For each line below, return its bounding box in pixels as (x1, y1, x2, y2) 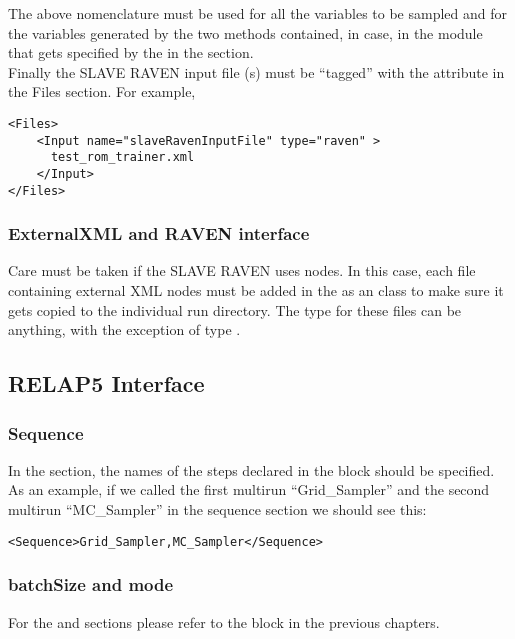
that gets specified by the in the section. (8, 42, 254, 63)
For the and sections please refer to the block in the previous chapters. (8, 611, 440, 632)
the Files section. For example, (8, 81, 196, 102)
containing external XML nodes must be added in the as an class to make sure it (8, 280, 504, 301)
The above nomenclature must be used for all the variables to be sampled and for (8, 3, 507, 23)
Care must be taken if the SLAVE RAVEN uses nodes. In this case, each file (8, 260, 476, 281)
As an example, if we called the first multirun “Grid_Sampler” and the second (8, 479, 490, 500)
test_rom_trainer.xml (50, 150, 195, 165)
